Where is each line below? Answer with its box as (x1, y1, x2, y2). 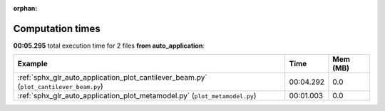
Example (17, 59, 48, 69)
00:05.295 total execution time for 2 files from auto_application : (13, 41, 205, 50)
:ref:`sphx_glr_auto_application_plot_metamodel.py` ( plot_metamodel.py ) (17, 91, 257, 101)
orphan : (13, 4, 38, 12)
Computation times (13, 22, 101, 35)
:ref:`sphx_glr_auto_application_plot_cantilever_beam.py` (17, 73, 207, 83)
